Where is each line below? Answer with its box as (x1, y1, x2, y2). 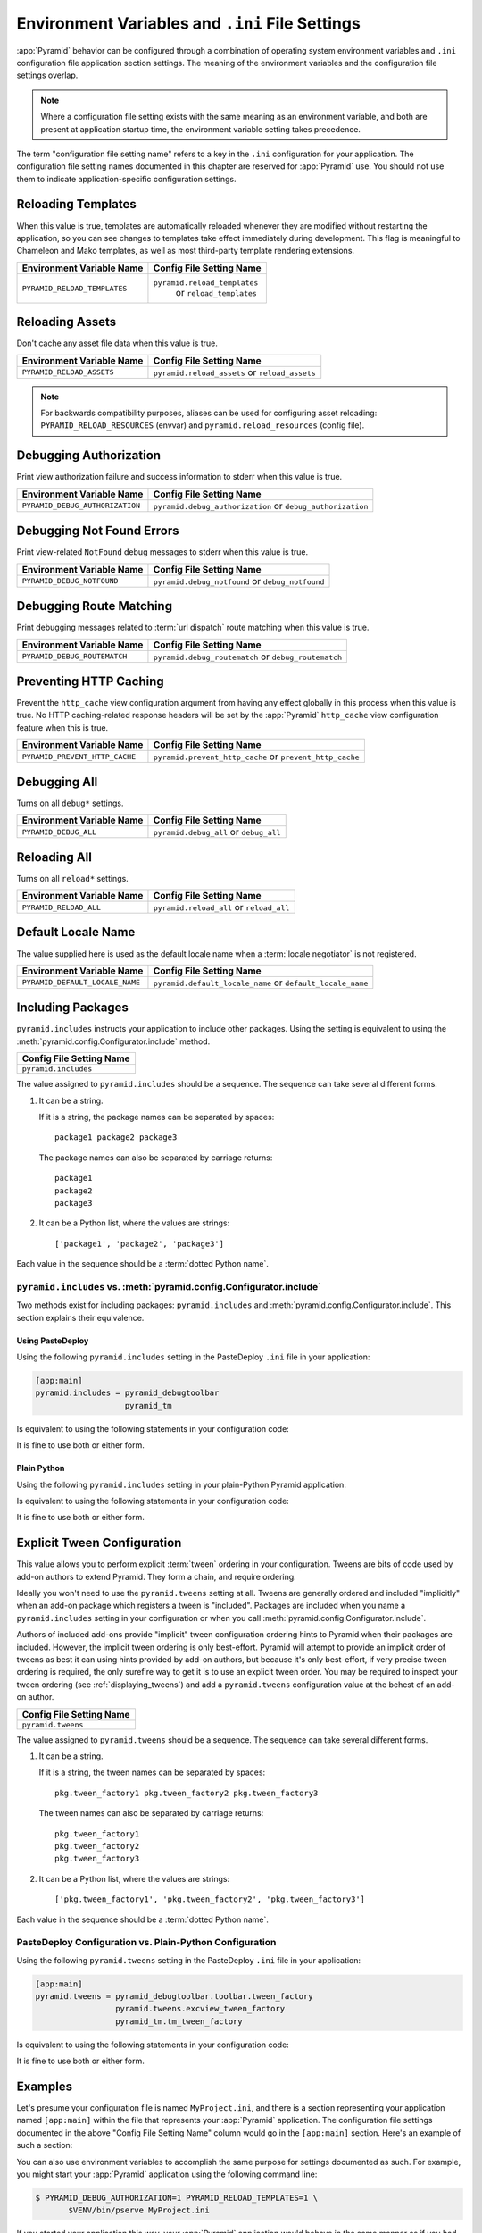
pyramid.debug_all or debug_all (153, 826, 281, 839)
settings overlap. (16, 70, 79, 80)
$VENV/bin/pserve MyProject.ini (68, 2205, 210, 2215)
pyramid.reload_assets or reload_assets (153, 366, 316, 379)
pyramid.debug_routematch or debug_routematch (153, 650, 343, 663)
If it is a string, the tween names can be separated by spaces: (38, 1767, 266, 1777)
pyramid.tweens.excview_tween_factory (114, 2003, 286, 2014)
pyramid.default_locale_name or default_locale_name (153, 976, 369, 989)
